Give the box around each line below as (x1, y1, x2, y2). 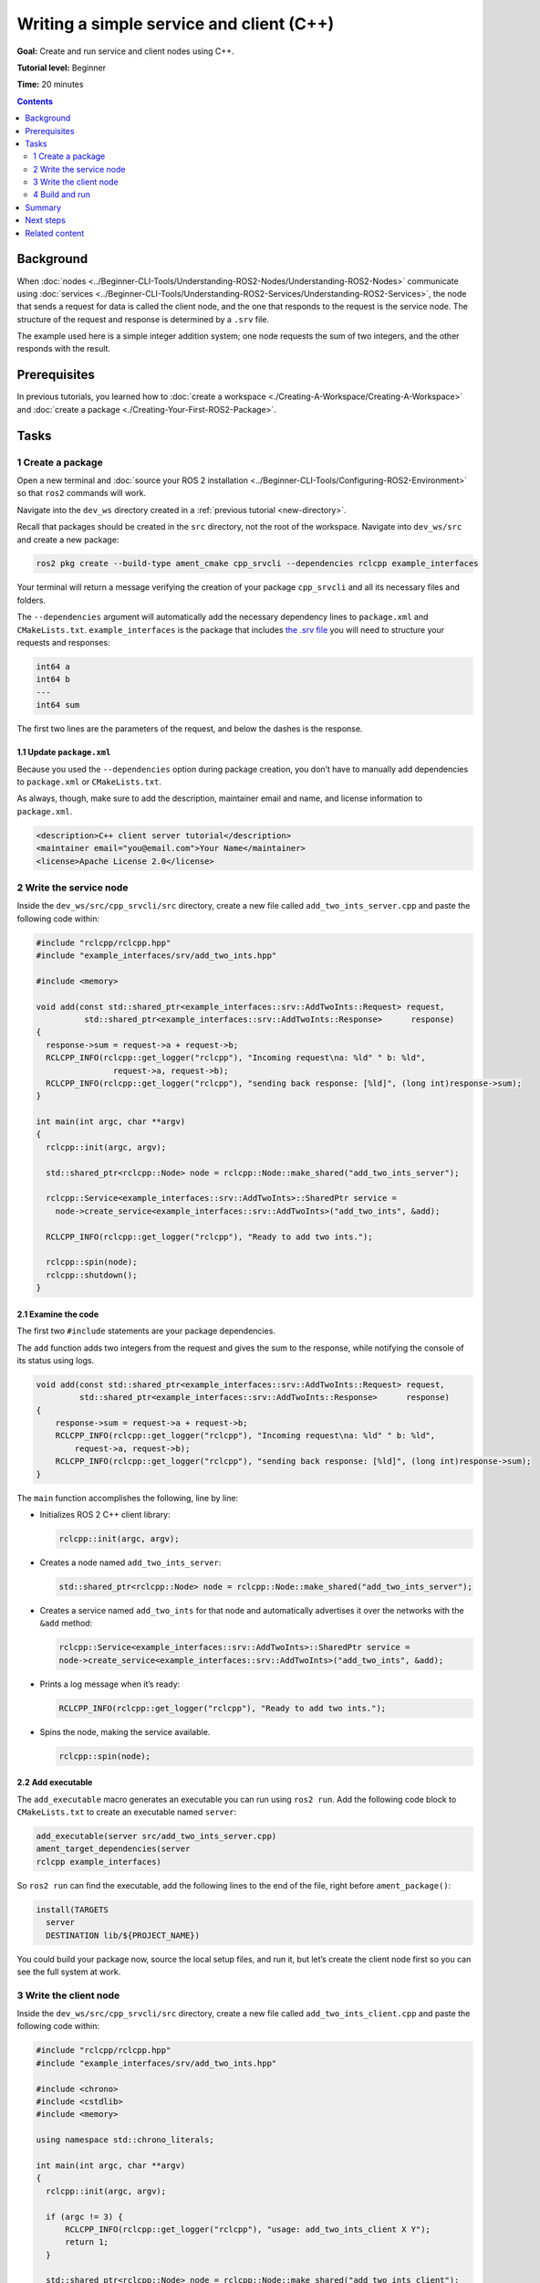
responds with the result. (16, 343, 111, 354)
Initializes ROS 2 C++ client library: (39, 1510, 171, 1520)
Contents (16, 96, 54, 107)
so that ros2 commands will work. (16, 488, 146, 499)
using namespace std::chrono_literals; (36, 2135, 214, 2145)
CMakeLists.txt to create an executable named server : (16, 1806, 237, 1817)
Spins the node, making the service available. (39, 1726, 211, 1737)
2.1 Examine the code (16, 1309, 99, 1320)
